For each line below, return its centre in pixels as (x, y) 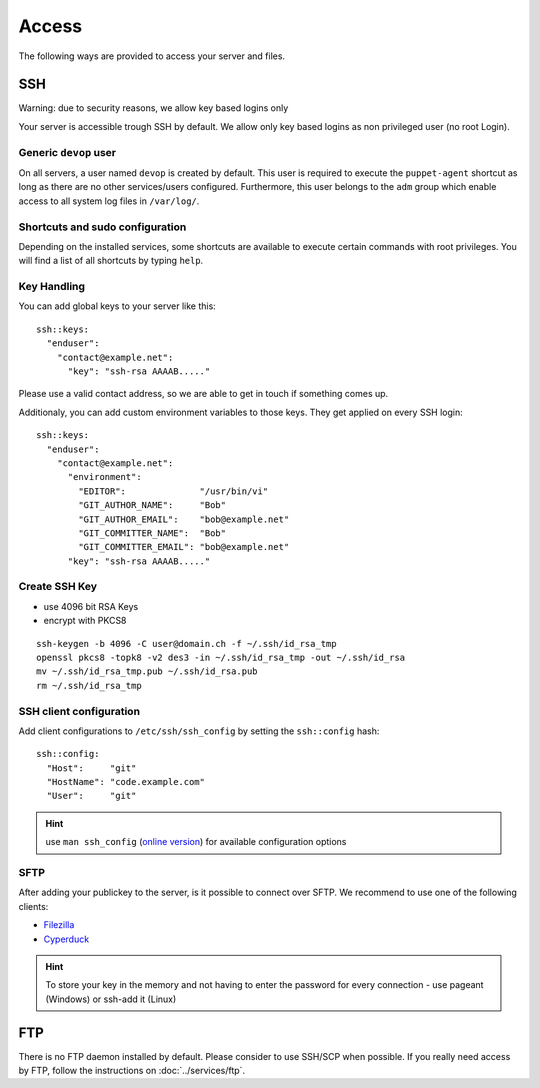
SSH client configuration (79, 711)
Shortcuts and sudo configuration (102, 227)
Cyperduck (66, 939)
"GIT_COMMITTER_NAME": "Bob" (152, 533)
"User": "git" (91, 796)
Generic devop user (67, 152)
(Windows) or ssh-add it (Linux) (111, 999)
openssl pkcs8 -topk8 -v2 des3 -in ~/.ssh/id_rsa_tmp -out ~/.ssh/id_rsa (221, 657)
